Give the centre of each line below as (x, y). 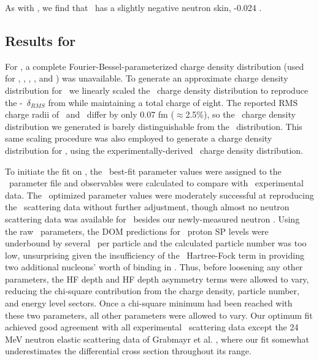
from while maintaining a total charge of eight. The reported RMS (173, 102)
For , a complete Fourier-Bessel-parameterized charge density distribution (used (155, 66)
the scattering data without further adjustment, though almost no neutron (147, 207)
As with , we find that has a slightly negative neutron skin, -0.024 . (133, 7)
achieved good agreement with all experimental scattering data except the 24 (152, 327)
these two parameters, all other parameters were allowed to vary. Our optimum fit (159, 315)
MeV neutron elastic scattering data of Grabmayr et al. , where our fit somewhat (157, 339)
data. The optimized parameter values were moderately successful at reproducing (159, 195)
